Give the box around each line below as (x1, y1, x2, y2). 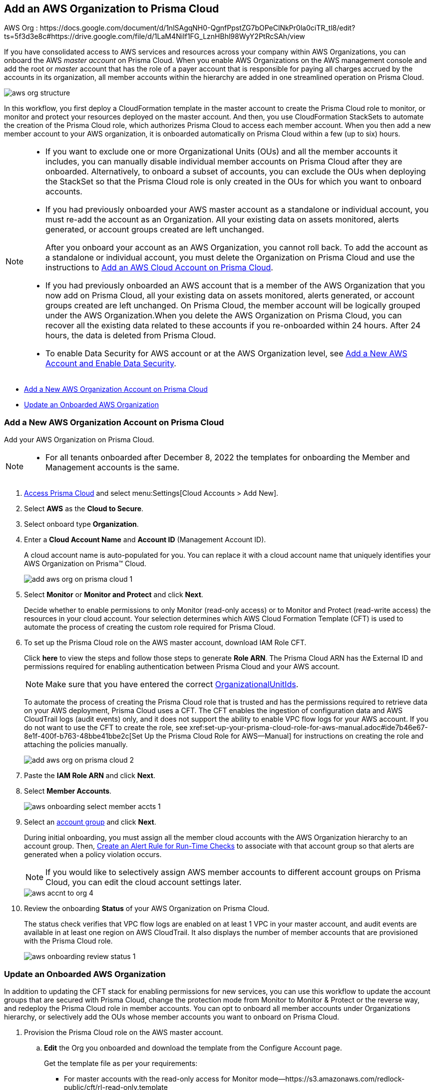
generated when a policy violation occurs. (24, 850, 162, 859)
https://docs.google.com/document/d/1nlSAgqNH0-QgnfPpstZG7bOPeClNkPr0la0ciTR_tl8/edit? (39, 23, 356, 32)
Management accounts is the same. (45, 462, 180, 473)
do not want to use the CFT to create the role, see (24, 723, 188, 732)
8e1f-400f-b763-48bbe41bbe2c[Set (24, 732, 143, 741)
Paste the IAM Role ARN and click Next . (24, 771, 156, 780)
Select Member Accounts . (24, 787, 112, 796)
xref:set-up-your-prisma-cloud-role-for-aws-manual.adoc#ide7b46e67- (189, 723, 428, 732)
